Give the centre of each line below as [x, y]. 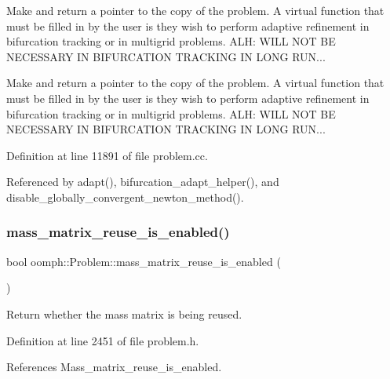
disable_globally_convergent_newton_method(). [125, 197]
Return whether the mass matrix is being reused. [124, 313]
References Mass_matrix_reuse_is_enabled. [114, 367]
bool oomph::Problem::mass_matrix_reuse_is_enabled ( [144, 261]
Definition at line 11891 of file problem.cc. [107, 155]
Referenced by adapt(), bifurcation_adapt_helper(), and [143, 182]
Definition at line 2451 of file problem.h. [103, 340]
